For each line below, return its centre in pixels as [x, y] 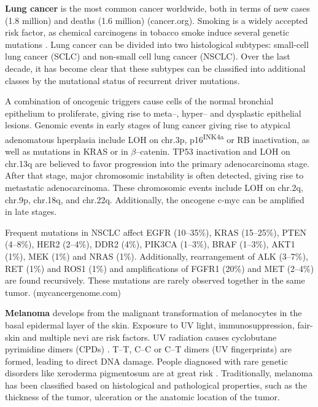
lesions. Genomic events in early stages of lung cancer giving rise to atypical [148, 125]
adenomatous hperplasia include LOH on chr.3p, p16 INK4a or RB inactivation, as [157, 138]
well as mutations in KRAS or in [67, 151]
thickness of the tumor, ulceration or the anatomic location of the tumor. [142, 397]
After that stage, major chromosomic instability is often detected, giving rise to [154, 175]
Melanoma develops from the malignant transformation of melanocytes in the [153, 313]
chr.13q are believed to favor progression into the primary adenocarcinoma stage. [157, 163]
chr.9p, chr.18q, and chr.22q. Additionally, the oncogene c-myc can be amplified [155, 199]
